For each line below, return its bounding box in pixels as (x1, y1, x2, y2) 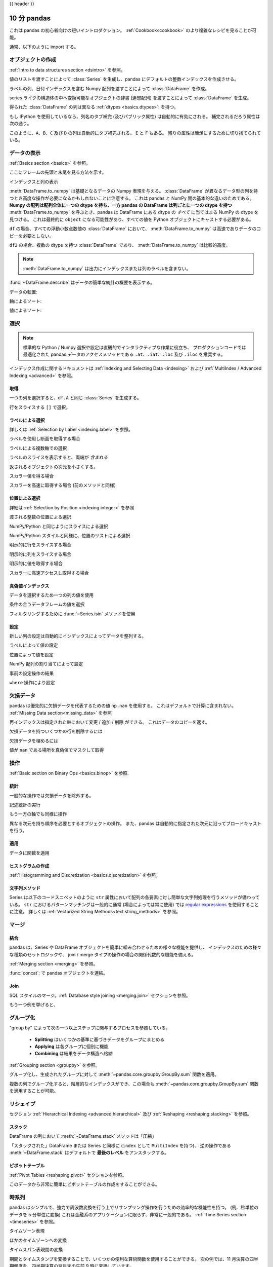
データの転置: (9, 289, 38, 295)
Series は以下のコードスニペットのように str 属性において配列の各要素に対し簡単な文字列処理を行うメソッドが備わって (9, 895, 260, 901)
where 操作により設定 (9, 680, 55, 686)
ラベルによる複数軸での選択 (9, 445, 67, 451)
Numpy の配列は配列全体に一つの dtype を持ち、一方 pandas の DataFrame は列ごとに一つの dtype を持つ (9, 202, 232, 208)
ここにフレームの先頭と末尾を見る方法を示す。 (9, 169, 107, 175)
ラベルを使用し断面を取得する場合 (9, 436, 80, 442)
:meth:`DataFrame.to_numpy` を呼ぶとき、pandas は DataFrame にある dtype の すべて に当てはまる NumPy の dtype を (9, 209, 259, 215)
